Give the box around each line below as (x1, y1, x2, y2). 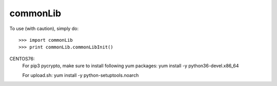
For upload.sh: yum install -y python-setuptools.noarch (22, 72, 139, 78)
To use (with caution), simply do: (9, 25, 79, 32)
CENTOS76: (9, 55, 35, 62)
